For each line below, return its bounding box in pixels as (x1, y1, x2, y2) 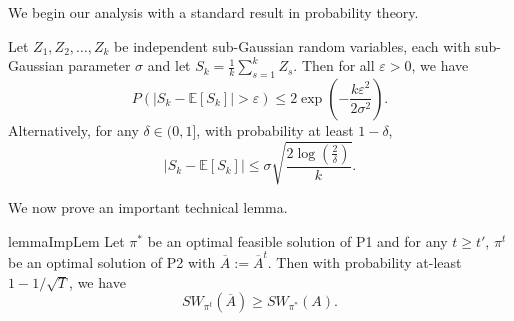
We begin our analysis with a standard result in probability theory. (8, 2, 419, 22)
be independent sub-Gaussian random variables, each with (114, 35, 471, 56)
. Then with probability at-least (267, 252, 462, 273)
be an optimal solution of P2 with (8, 252, 216, 273)
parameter (68, 55, 131, 76)
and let (147, 55, 191, 76)
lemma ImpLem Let (8, 230, 125, 251)
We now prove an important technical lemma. (8, 197, 288, 218)
